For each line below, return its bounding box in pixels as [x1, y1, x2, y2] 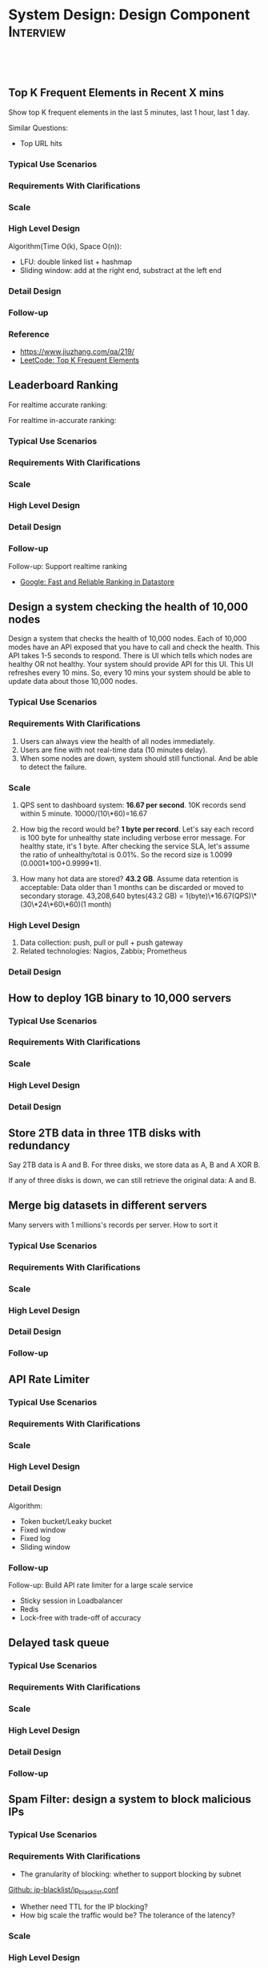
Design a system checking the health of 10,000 [8, 600, 249, 614]
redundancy [8, 1138, 70, 1153]
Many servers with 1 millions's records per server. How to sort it [8, 1220, 218, 1230]
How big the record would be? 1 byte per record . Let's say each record [19, 824, 254, 834]
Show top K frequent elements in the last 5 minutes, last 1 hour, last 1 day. [8, 107, 250, 117]
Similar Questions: [8, 123, 69, 132]
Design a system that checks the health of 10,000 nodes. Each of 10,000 [8, 634, 247, 644]
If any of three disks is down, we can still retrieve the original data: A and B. [8, 1176, 257, 1185]
